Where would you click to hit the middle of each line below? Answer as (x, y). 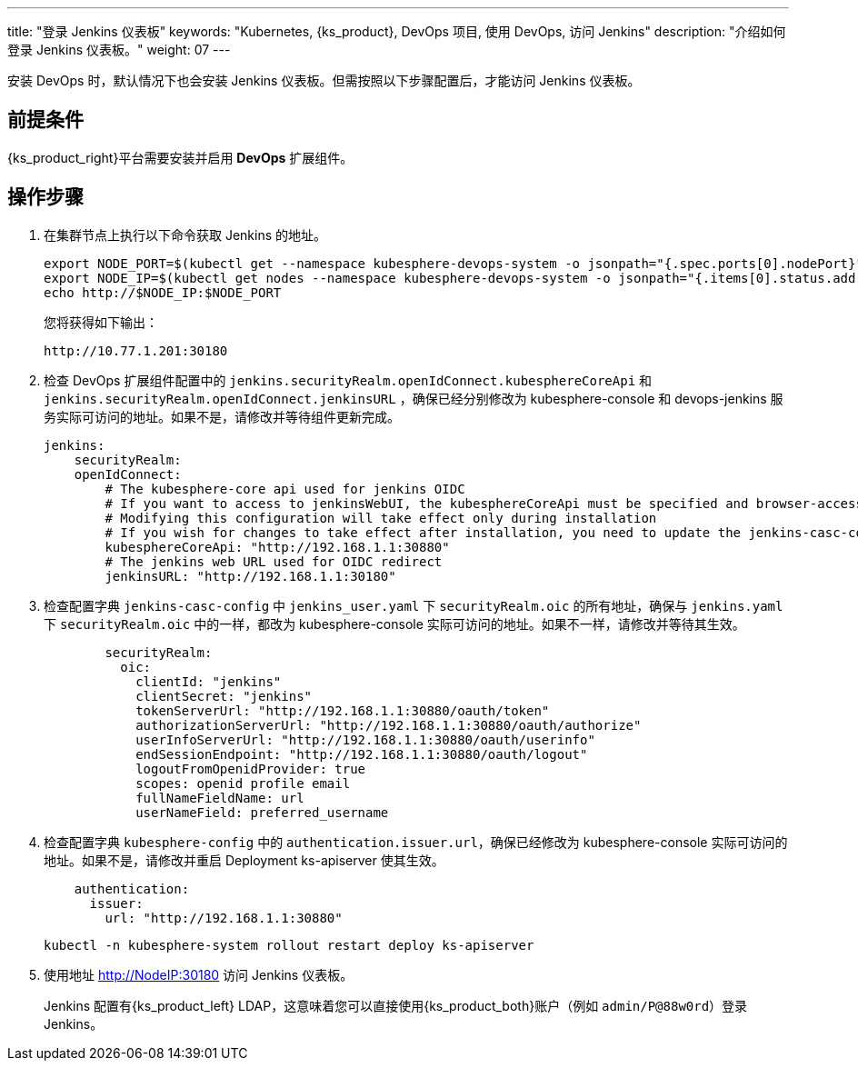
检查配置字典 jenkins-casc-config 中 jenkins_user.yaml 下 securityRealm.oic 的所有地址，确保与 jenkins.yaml (414, 605)
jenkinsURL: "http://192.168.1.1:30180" (250, 576)
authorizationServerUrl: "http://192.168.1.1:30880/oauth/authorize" (389, 725)
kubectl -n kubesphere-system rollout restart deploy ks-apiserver (289, 945)
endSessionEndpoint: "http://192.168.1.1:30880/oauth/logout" (362, 754)
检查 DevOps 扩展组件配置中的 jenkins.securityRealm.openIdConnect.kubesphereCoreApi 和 (348, 380)
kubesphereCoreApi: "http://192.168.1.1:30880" (277, 547)
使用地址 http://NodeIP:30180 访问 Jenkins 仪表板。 (199, 974)
